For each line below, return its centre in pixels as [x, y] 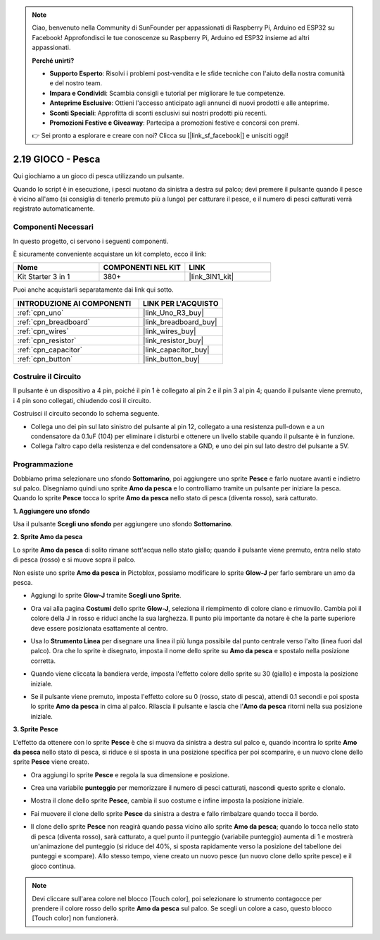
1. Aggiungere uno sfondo [52, 511]
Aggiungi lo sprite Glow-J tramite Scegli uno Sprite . [106, 595]
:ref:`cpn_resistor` [47, 340]
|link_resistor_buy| [173, 340]
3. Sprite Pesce [36, 729]
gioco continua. [53, 866]
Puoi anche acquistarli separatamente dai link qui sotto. [93, 290]
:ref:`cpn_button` [45, 359]
